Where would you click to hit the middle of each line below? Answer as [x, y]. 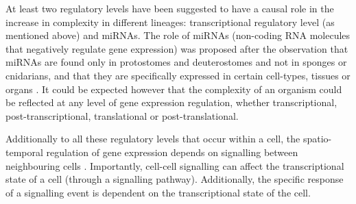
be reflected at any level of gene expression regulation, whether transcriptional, [171, 102]
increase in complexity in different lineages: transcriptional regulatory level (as [170, 22]
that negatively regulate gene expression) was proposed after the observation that [177, 48]
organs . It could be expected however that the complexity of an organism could [174, 89]
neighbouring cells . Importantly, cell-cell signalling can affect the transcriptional [175, 165]
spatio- [317, 139]
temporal [24, 152]
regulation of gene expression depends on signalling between [172, 152]
